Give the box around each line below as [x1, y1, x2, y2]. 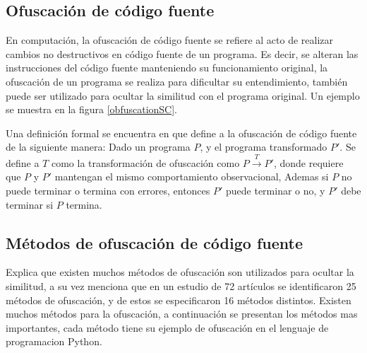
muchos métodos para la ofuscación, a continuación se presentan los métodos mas [6, 306, 358, 321]
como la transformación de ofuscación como [51, 155, 240, 170]
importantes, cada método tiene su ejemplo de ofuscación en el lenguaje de [6, 320, 329, 335]
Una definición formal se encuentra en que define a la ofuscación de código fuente [6, 125, 357, 140]
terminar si [6, 197, 54, 212]
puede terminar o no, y [226, 183, 325, 197]
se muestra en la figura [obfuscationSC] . [6, 102, 178, 117]
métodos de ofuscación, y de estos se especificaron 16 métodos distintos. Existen [6, 292, 351, 307]
